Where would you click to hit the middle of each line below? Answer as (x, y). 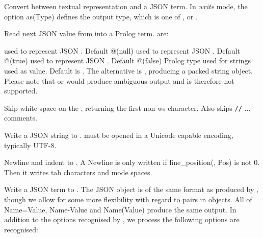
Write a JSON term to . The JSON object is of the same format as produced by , (131, 189)
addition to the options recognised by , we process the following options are (122, 219)
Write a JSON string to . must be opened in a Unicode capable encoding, (119, 135)
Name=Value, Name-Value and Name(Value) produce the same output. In (120, 209)
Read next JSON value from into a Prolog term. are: (86, 33)
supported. (21, 91)
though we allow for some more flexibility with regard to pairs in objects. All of (128, 199)
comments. (21, 118)
